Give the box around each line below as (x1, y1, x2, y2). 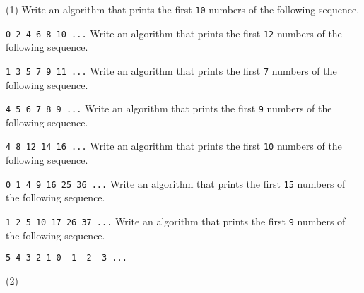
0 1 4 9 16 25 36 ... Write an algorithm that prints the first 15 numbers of (6, 176, 346, 191)
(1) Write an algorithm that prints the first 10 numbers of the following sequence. (6, 2, 360, 16)
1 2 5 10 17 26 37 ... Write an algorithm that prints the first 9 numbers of (6, 213, 346, 228)
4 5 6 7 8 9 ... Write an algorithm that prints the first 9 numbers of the (6, 101, 332, 116)
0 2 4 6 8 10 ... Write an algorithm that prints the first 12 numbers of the (6, 25, 342, 40)
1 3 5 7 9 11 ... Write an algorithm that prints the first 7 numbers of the (6, 63, 337, 78)
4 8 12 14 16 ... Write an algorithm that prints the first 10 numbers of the (6, 138, 342, 153)
